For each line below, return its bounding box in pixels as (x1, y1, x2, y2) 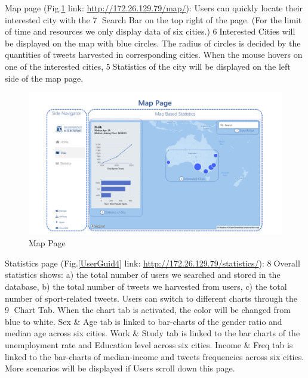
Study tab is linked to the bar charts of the (141, 327, 300, 339)
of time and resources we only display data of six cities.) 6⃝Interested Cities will (5, 25, 295, 38)
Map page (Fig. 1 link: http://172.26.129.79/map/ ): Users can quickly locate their (5, 2, 303, 14)
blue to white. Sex (5, 315, 71, 327)
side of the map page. (5, 72, 84, 84)
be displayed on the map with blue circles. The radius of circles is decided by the (5, 36, 301, 49)
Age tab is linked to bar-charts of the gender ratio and (83, 315, 282, 327)
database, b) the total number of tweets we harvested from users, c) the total (5, 280, 287, 293)
